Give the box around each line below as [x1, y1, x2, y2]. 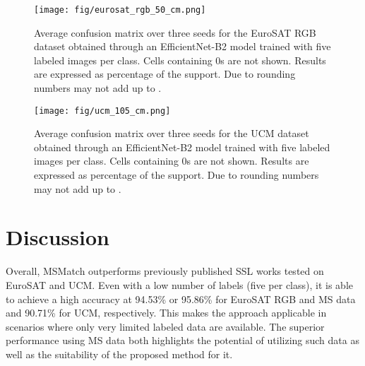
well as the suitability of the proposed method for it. [6, 346, 233, 361]
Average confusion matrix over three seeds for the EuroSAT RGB [34, 25, 316, 40]
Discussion [6, 223, 109, 252]
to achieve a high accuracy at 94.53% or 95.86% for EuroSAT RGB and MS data [6, 291, 356, 306]
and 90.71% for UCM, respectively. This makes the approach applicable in [6, 305, 327, 320]
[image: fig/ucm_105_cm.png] [34, 105, 171, 116]
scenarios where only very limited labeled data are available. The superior [6, 319, 325, 333]
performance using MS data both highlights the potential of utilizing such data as [6, 333, 359, 348]
